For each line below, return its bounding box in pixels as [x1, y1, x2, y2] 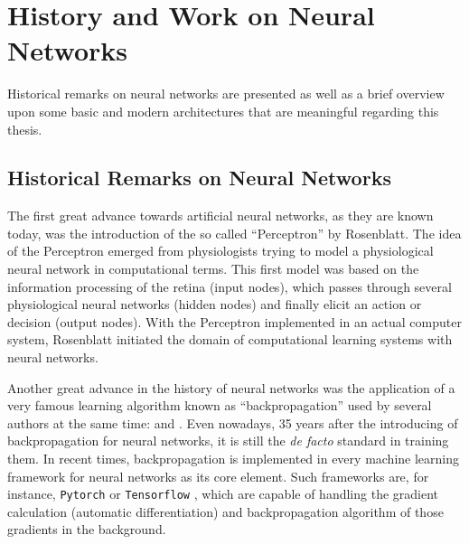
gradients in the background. [7, 520, 166, 539]
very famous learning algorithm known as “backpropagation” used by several [7, 396, 432, 415]
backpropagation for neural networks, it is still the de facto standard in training [7, 431, 449, 450]
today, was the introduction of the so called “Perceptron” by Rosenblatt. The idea [7, 223, 462, 242]
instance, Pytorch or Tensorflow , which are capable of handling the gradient [7, 484, 439, 503]
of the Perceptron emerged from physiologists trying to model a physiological [7, 241, 434, 260]
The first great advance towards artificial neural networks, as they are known [7, 206, 434, 225]
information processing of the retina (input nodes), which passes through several [7, 277, 452, 295]
